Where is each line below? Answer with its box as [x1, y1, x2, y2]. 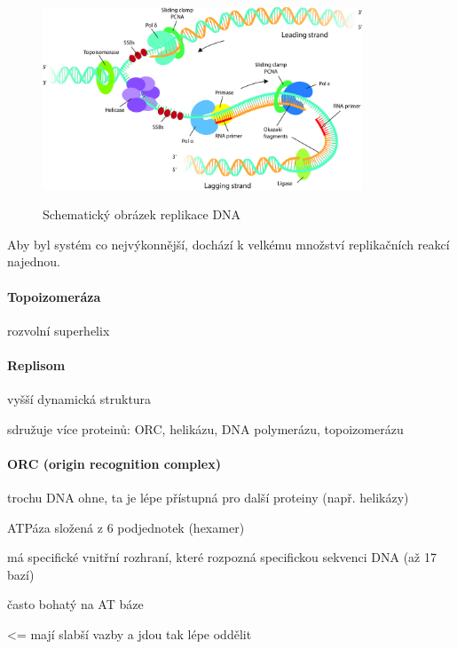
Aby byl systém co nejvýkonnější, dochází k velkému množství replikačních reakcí [7, 234, 450, 253]
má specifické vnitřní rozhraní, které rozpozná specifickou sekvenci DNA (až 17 [7, 548, 437, 566]
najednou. [7, 252, 60, 271]
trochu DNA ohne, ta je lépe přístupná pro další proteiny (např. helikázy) [7, 488, 409, 507]
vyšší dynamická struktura [7, 390, 152, 408]
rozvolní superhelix [7, 321, 110, 339]
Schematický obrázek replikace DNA [43, 205, 241, 224]
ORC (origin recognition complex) [7, 454, 221, 472]
